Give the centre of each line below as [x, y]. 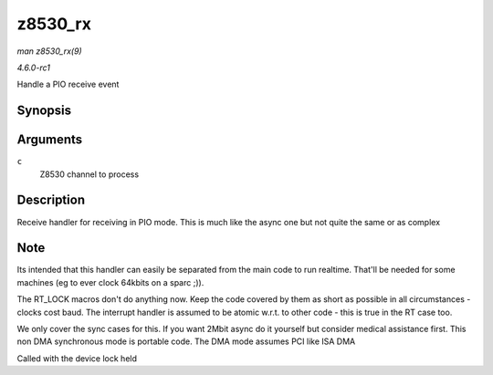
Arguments [50, 140]
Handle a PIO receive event [68, 84]
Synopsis [44, 111]
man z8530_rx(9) [49, 51]
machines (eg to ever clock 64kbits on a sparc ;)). [110, 282]
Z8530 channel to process [89, 174]
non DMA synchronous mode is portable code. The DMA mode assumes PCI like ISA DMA [186, 341]
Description [51, 200]
